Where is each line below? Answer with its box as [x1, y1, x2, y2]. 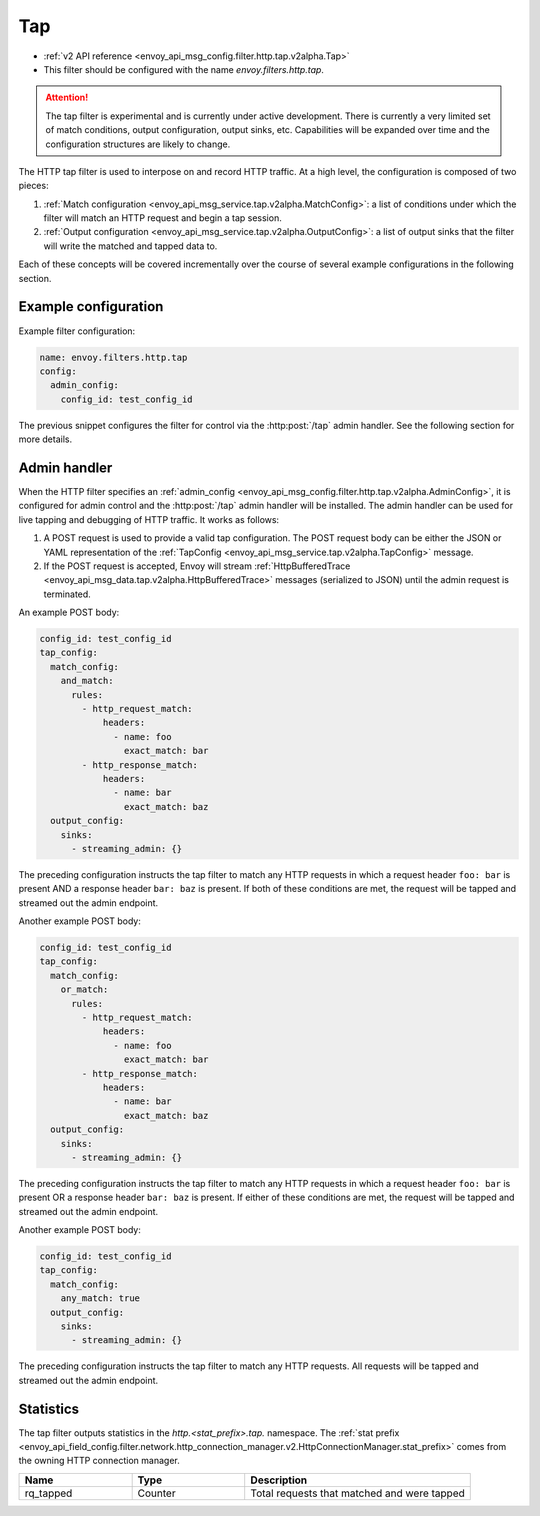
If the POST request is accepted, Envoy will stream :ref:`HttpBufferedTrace [43, 560, 351, 572]
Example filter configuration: [18, 325, 136, 337]
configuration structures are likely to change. [45, 138, 231, 150]
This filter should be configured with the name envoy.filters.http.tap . [43, 63, 325, 75]
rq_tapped [24, 1486, 73, 1500]
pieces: [18, 180, 49, 192]
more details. [18, 433, 73, 445]
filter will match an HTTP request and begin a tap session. [43, 212, 282, 224]
